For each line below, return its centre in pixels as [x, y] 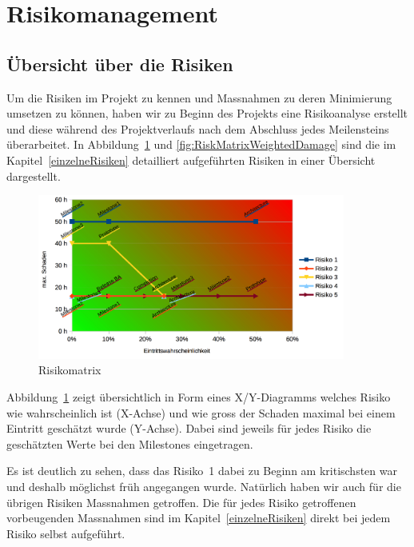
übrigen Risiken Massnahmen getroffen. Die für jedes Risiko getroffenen [181, 502]
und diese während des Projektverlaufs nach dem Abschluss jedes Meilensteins [198, 128]
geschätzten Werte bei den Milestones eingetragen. [130, 443]
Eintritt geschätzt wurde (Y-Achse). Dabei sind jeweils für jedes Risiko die [189, 428]
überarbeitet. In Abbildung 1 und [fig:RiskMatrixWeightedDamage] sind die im [201, 144]
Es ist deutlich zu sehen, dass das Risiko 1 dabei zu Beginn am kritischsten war [202, 471]
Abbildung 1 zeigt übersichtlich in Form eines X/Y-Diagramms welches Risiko [199, 397]
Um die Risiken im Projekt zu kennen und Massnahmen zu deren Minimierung [199, 97]
